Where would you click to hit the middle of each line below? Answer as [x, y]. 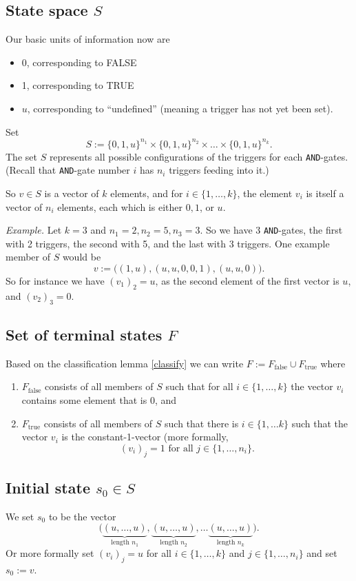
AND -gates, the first [303, 230]
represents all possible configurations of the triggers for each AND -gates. [199, 156]
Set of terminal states [84, 334]
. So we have [226, 230]
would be [82, 257]
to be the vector [82, 516]
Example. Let [34, 230]
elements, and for [147, 193]
